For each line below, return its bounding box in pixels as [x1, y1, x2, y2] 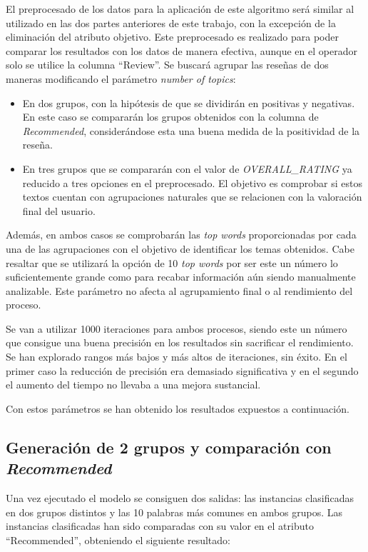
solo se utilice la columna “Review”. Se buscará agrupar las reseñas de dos [6, 57, 329, 72]
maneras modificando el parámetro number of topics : [6, 71, 236, 86]
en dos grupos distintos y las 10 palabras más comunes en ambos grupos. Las [6, 504, 343, 519]
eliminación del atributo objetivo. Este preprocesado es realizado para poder [6, 29, 339, 44]
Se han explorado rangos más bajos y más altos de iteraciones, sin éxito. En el [6, 349, 347, 364]
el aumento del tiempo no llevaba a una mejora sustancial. [6, 377, 261, 392]
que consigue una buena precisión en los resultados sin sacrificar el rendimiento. [6, 335, 354, 350]
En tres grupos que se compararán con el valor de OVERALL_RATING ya [22, 161, 352, 176]
